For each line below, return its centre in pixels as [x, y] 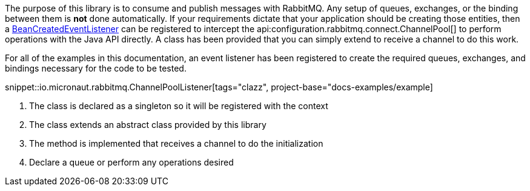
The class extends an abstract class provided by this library [148, 125]
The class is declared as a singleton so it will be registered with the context [179, 106]
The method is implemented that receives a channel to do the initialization [176, 143]
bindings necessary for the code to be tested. [96, 68]
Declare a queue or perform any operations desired [131, 162]
